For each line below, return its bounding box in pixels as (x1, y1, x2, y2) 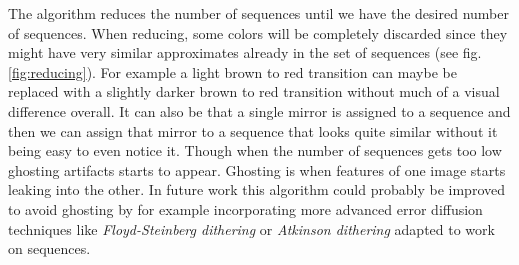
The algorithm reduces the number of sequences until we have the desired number (8, 3, 509, 23)
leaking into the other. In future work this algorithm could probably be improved (8, 179, 505, 200)
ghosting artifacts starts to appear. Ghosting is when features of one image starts (8, 159, 506, 180)
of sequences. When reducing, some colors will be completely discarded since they (8, 22, 508, 43)
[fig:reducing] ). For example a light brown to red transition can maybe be (8, 61, 457, 82)
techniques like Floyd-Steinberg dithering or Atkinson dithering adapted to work (8, 218, 495, 239)
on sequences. (8, 238, 91, 259)
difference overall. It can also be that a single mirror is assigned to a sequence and (8, 100, 511, 121)
